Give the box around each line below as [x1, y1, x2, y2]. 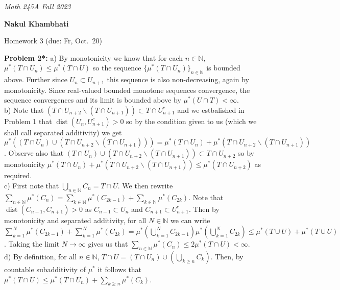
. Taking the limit [4, 238, 60, 249]
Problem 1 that [4, 115, 52, 126]
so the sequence [92, 62, 141, 73]
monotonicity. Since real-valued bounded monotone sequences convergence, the [4, 84, 250, 95]
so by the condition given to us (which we [126, 115, 257, 126]
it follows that [98, 263, 142, 274]
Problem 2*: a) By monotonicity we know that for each [4, 52, 183, 63]
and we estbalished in [177, 104, 245, 115]
